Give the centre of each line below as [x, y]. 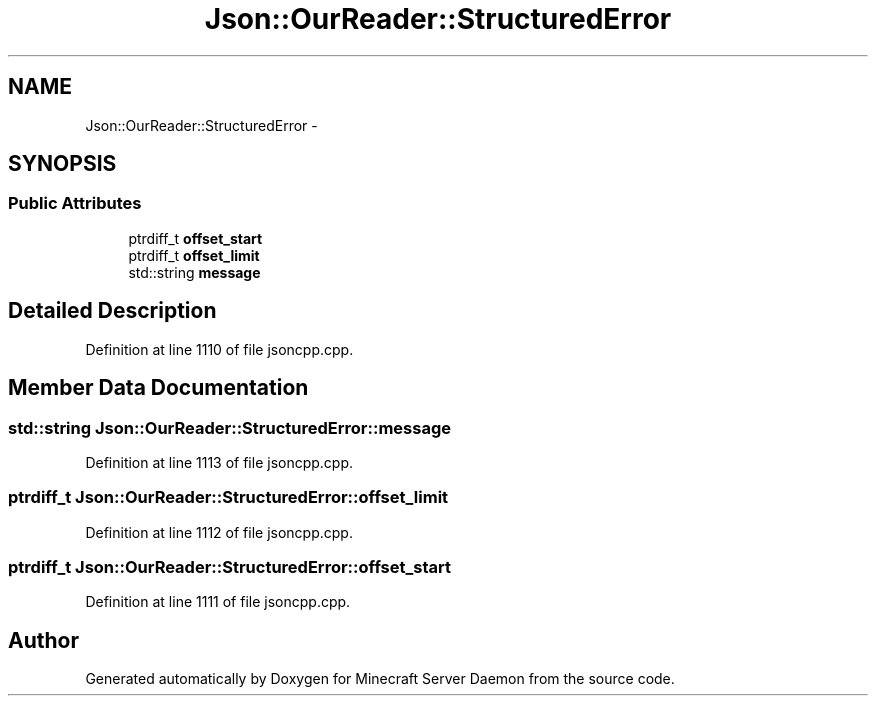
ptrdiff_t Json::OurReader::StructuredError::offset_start [229, 567]
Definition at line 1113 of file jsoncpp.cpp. [219, 462]
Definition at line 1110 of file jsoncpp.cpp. [219, 349]
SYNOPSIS [62, 164]
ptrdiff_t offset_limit [194, 255]
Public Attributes [75, 203]
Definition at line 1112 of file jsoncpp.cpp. [219, 532]
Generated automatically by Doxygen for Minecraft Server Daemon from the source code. [380, 679]
